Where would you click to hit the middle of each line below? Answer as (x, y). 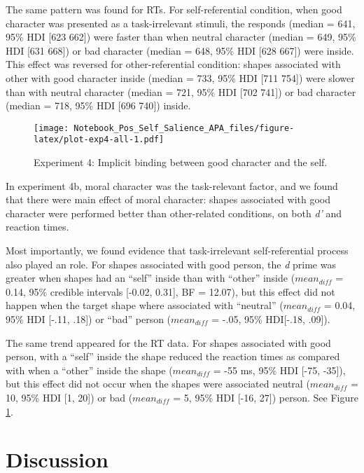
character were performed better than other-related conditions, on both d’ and (174, 213)
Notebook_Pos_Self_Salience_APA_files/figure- (184, 128)
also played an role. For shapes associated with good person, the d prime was (171, 264)
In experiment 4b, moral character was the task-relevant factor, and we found (172, 185)
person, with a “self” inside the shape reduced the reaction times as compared (173, 356)
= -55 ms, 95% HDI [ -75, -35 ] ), (279, 370)
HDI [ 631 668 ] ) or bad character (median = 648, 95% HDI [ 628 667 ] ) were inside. (180, 50)
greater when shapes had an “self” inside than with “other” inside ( (150, 278)
